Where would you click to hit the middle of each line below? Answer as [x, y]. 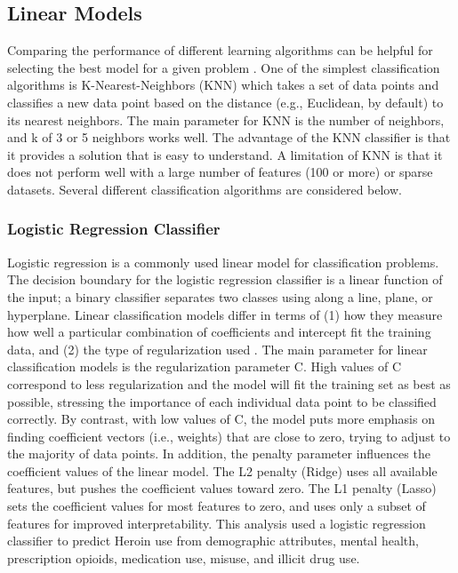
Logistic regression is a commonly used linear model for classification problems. [223, 262]
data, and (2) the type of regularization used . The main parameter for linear [217, 349]
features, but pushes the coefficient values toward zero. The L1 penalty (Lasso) [222, 488]
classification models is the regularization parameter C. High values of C [205, 366]
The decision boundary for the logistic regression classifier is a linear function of [225, 279]
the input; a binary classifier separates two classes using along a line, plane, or [220, 296]
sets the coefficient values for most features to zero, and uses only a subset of [217, 506]
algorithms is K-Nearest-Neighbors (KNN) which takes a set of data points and [223, 85]
